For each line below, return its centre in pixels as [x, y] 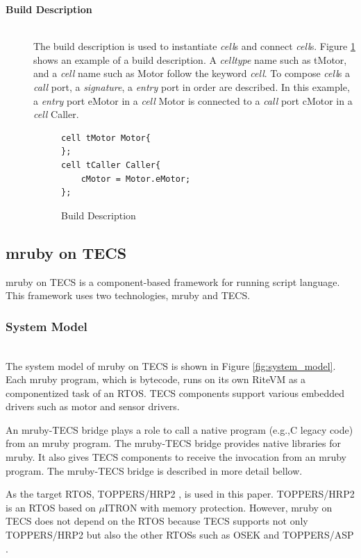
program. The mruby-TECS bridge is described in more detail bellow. [154, 470]
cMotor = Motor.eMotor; [136, 179]
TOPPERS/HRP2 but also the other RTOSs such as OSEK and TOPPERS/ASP [180, 535]
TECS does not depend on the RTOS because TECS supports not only [157, 521]
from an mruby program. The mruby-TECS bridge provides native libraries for [174, 443]
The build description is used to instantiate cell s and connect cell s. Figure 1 [194, 46]
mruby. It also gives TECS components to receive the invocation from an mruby [176, 457]
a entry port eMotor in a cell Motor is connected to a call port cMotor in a [193, 100]
